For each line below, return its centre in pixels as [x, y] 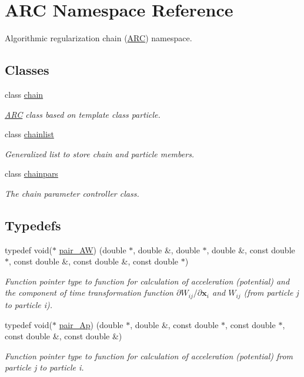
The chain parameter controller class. [72, 193]
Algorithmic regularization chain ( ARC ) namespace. [98, 38]
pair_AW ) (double [93, 249]
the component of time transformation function [89, 292]
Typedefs [33, 225]
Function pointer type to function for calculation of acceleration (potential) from [149, 355]
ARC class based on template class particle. [83, 114]
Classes [27, 70]
